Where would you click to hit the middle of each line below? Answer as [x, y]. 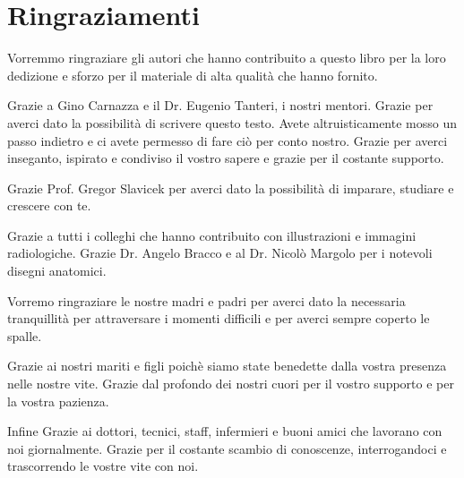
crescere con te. [49, 205]
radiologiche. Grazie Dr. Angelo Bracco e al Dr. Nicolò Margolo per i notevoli [220, 253]
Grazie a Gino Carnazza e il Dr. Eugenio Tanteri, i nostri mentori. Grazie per [220, 105]
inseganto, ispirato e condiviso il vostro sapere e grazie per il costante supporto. [226, 158]
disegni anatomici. [57, 271]
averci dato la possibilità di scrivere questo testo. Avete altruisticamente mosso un [232, 122]
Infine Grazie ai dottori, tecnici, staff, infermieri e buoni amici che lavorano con [225, 431]
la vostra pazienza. [58, 401]
